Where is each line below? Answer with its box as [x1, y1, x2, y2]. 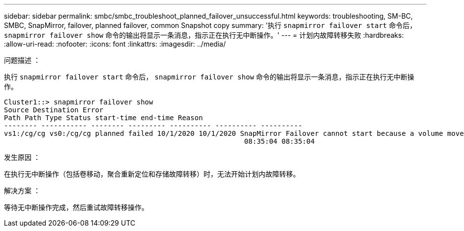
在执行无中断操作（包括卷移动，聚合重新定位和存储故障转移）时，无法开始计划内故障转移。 [4, 170, 300, 178]
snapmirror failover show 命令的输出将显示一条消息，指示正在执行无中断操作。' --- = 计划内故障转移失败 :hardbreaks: [4, 31, 404, 39]
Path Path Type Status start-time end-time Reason [4, 114, 203, 122]
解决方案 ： [4, 186, 40, 195]
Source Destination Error [4, 106, 104, 114]
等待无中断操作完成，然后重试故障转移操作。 [4, 203, 148, 211]
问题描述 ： [4, 56, 40, 64]
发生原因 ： [4, 153, 40, 161]
